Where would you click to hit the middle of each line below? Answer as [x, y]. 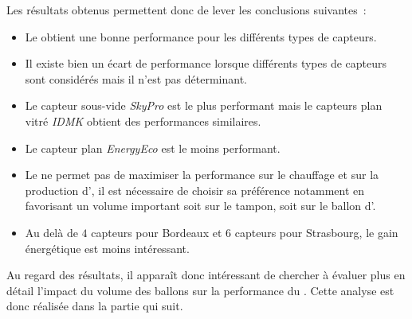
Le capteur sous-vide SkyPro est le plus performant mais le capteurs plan [204, 105]
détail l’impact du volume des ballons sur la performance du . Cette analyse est [200, 290]
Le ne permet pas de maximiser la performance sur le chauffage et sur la [202, 175]
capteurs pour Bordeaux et [157, 232]
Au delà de [51, 232]
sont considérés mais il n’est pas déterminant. [136, 78]
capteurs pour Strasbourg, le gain [316, 232]
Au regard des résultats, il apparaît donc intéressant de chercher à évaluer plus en [206, 275]
